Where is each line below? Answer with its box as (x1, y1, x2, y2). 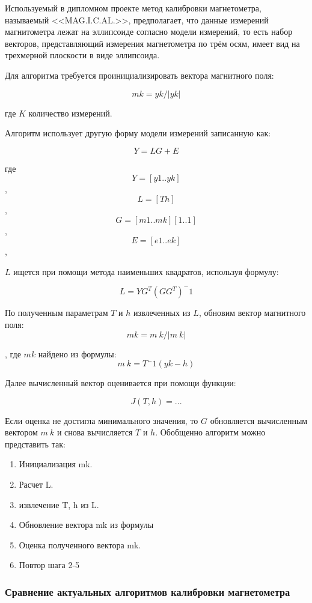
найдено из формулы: (38, 347, 117, 360)
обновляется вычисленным (210, 414, 308, 426)
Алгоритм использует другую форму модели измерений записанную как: (5, 127, 271, 139)
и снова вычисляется (57, 426, 133, 438)
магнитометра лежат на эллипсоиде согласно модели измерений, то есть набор (5, 25, 293, 38)
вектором (5, 426, 38, 438)
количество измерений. (28, 106, 112, 119)
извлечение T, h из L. (19, 498, 99, 511)
